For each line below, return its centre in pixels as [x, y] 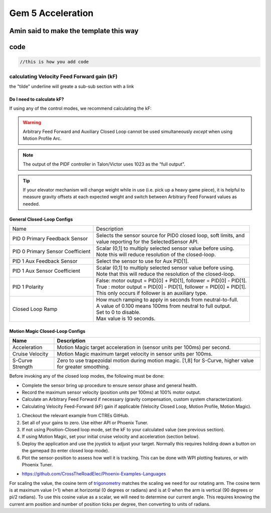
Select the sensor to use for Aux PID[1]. [143, 261]
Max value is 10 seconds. [126, 318]
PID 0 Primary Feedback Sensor [50, 239]
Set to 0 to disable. [118, 312]
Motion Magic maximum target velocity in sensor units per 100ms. [135, 354]
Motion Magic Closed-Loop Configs [47, 331]
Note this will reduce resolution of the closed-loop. [156, 255]
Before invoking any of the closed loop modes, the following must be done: [87, 376]
